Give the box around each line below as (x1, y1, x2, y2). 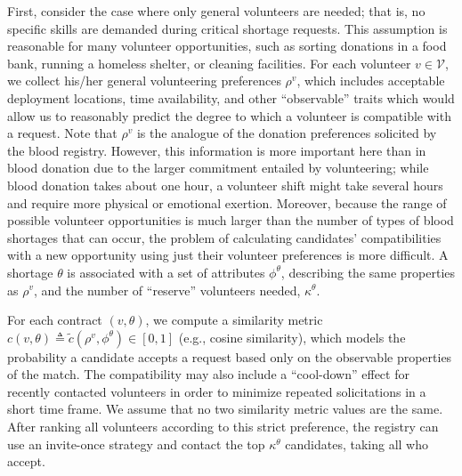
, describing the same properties (280, 262, 456, 281)
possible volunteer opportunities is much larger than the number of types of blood (7, 211, 454, 230)
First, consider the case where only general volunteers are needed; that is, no (7, 2, 426, 20)
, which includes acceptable (296, 71, 445, 90)
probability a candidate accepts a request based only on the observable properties (7, 347, 452, 366)
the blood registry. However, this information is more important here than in (7, 141, 426, 159)
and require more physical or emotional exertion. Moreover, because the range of (7, 193, 447, 212)
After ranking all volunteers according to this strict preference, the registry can (7, 417, 439, 436)
